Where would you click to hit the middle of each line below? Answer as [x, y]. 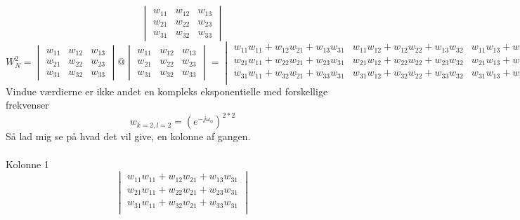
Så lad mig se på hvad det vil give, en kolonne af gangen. [128, 136]
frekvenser [27, 105]
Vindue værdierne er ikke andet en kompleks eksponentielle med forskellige [167, 91]
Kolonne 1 [27, 164]
